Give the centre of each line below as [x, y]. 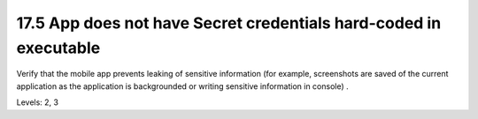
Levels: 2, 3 [38, 102]
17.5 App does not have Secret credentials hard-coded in [229, 23]
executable [58, 48]
